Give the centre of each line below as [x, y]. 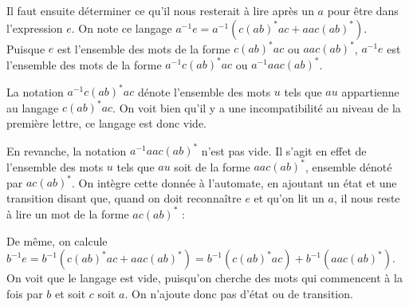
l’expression [35, 28]
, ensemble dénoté [348, 166]
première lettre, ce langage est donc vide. [106, 122]
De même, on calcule [57, 240]
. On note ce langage [122, 28]
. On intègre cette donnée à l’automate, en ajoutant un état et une [234, 182]
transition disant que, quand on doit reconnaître [124, 197]
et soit [70, 293]
